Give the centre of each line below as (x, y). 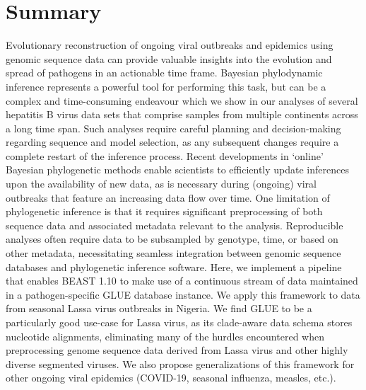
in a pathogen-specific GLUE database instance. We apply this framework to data (183, 294)
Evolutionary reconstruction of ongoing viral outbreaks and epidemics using (170, 45)
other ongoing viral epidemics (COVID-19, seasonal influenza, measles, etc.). (171, 378)
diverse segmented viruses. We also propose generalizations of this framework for (180, 363)
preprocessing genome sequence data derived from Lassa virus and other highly (177, 350)
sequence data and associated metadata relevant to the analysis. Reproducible (175, 225)
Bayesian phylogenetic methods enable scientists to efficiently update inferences (177, 170)
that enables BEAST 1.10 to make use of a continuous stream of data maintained (182, 281)
